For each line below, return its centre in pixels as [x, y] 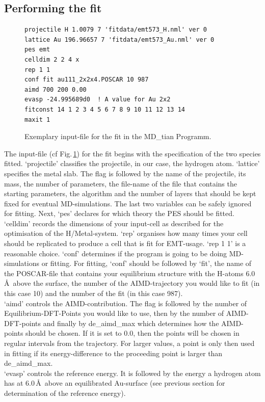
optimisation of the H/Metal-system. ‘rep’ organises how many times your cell [126, 233]
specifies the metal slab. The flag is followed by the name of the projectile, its [125, 173]
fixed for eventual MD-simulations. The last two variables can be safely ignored [128, 203]
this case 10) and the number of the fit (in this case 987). [94, 293]
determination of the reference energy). [65, 393]
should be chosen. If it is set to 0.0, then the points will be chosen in [132, 333]
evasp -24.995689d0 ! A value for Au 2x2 [98, 100]
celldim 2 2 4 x [52, 59]
